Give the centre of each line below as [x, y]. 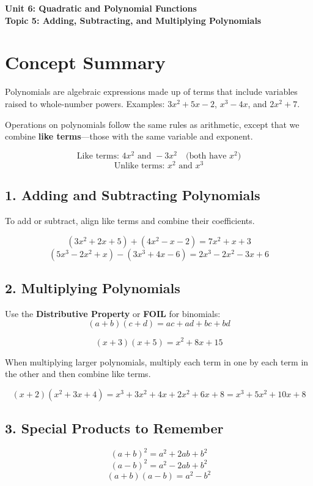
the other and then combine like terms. [78, 374]
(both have [206, 156]
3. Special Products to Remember [114, 428]
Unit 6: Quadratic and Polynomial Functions [101, 8]
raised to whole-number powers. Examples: [85, 103]
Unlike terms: [139, 166]
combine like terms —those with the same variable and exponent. [129, 136]
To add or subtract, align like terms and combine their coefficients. [130, 221]
